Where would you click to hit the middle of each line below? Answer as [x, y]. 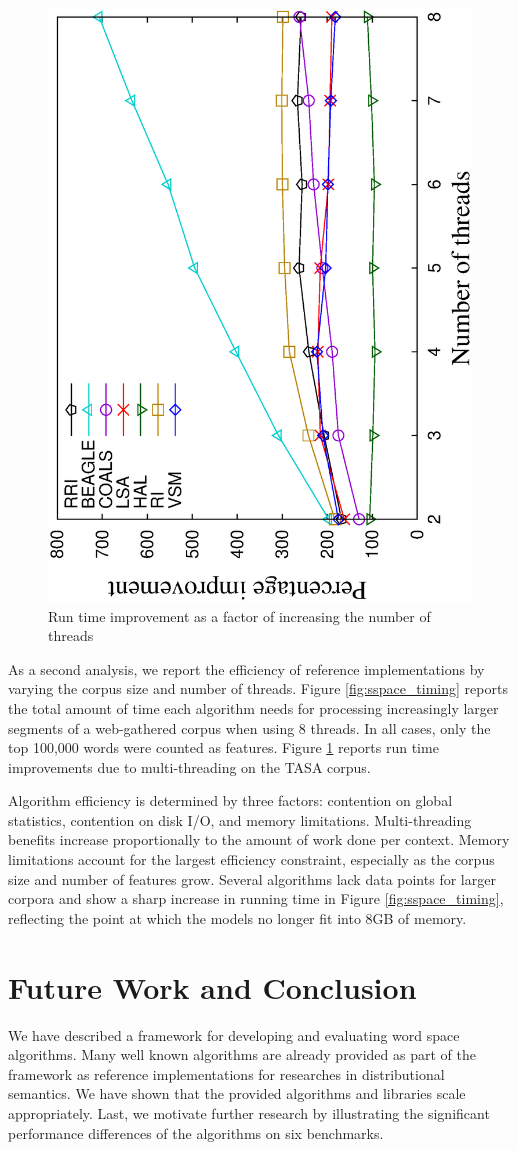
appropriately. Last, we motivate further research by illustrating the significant [249, 1112]
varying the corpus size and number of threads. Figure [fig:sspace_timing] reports [258, 688]
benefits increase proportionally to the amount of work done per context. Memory [259, 839]
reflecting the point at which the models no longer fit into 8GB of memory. [237, 917]
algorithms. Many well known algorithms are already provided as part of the [242, 1054]
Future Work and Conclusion [212, 986]
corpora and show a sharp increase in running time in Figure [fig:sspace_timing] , [256, 898]
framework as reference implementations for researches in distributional [226, 1073]
